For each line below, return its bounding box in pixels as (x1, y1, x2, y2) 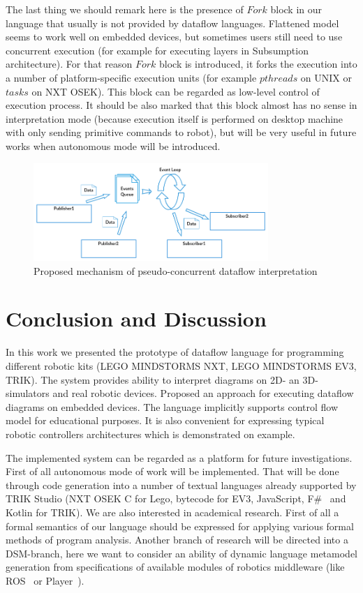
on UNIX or (300, 70, 353, 84)
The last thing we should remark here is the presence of (6, 2, 244, 16)
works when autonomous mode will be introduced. (6, 138, 221, 153)
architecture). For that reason (6, 57, 133, 71)
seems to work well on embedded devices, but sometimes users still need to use (6, 29, 343, 44)
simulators (6, 386, 50, 400)
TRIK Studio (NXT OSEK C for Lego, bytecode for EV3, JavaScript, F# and (6, 491, 346, 506)
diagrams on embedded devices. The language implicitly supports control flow (6, 399, 339, 414)
